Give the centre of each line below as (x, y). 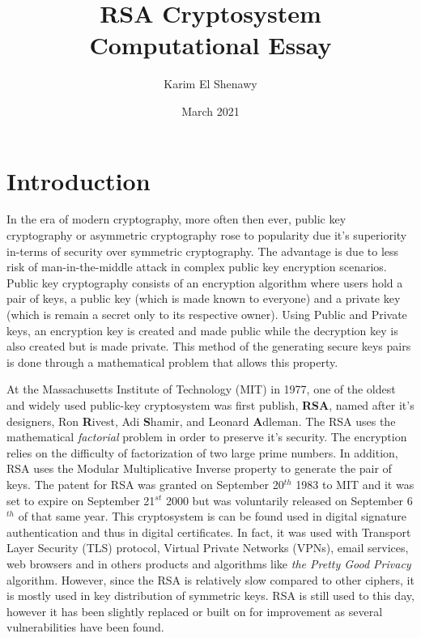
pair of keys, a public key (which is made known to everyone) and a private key (204, 298)
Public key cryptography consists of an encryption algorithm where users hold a (205, 282)
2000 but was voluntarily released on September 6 (289, 500)
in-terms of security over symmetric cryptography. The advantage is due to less (203, 251)
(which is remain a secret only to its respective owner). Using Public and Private (207, 314)
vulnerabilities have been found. (85, 627)
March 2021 (210, 111)
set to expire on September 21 (81, 500)
